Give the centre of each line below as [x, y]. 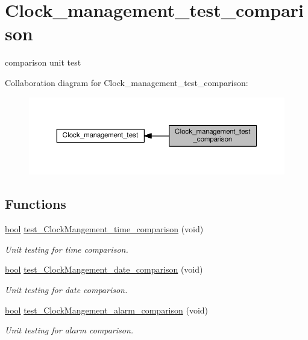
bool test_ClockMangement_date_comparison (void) [104, 269]
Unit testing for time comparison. [67, 249]
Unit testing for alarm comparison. [69, 330]
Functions [36, 204]
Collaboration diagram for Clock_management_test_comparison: [127, 82]
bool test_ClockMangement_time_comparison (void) [104, 229]
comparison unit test [43, 62]
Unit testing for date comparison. [66, 289]
